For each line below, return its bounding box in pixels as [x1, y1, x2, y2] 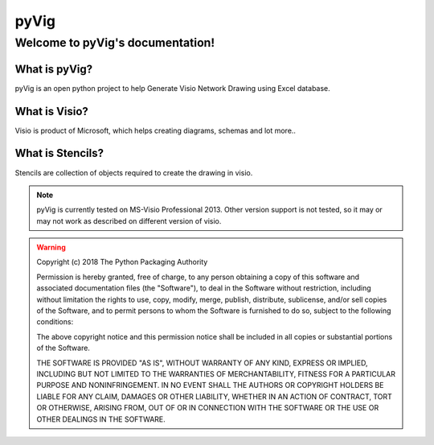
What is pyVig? [14, 62, 93, 76]
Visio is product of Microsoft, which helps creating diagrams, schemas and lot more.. [14, 126, 297, 135]
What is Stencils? [14, 146, 104, 160]
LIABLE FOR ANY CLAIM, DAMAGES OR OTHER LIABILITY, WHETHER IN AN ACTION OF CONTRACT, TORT [36, 391, 393, 402]
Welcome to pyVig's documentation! [14, 35, 215, 50]
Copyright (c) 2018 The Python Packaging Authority [36, 258, 208, 267]
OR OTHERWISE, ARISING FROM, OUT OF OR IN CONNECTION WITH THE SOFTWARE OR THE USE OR [36, 403, 379, 413]
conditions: [36, 317, 74, 327]
